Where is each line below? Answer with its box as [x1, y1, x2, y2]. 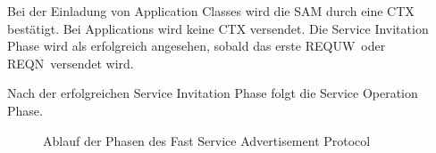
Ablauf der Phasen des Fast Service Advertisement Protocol [43, 131, 371, 149]
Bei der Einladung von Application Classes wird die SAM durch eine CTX [7, 2, 415, 20]
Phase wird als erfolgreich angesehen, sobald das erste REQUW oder [7, 36, 386, 55]
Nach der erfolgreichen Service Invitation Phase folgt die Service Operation [7, 84, 418, 102]
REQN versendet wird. [7, 53, 134, 72]
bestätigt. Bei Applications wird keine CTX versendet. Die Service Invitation [7, 19, 429, 37]
